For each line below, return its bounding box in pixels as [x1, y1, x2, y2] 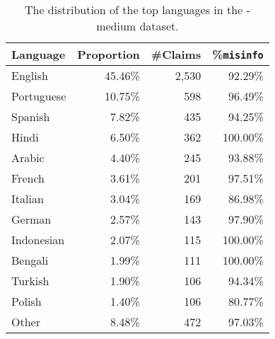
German [11, 211, 52, 227]
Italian [11, 190, 44, 207]
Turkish [11, 272, 49, 289]
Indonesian [11, 231, 65, 248]
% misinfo [212, 46, 264, 62]
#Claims [151, 46, 201, 62]
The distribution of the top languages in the [24, 1, 243, 18]
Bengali [11, 252, 49, 268]
